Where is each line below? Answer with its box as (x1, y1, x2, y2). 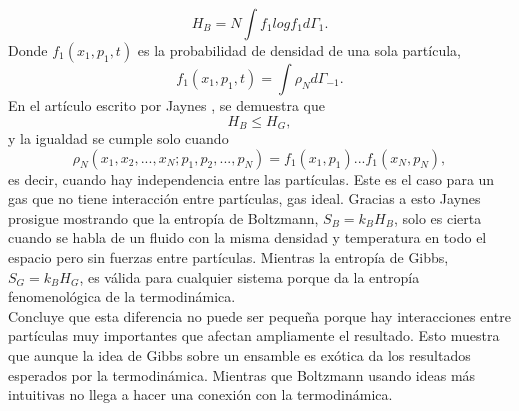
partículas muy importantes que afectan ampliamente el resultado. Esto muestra (8, 325, 500, 346)
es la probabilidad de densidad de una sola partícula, (137, 40, 461, 60)
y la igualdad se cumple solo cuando (8, 128, 229, 149)
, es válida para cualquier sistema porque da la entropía (79, 266, 420, 287)
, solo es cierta (393, 207, 482, 228)
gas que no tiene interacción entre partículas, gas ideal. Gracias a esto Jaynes (8, 188, 481, 209)
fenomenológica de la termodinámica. (8, 286, 236, 307)
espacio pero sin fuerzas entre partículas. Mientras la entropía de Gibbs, (8, 247, 449, 268)
